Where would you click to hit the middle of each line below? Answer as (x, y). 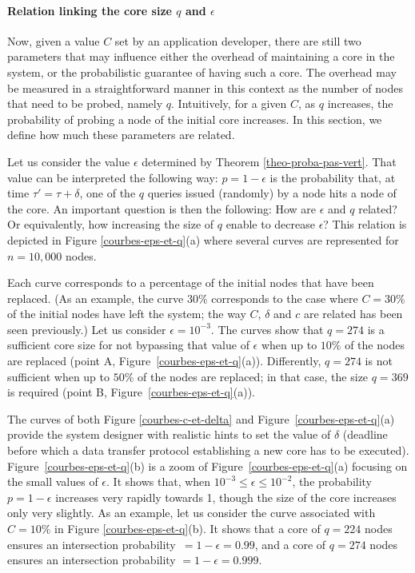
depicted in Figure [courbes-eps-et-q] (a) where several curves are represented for (203, 239)
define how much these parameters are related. (121, 135)
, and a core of (290, 544)
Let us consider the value (69, 161)
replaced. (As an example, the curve (96, 298)
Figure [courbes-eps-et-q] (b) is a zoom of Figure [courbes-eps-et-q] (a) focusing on (207, 466)
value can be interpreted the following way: (113, 177)
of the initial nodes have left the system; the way (127, 314)
